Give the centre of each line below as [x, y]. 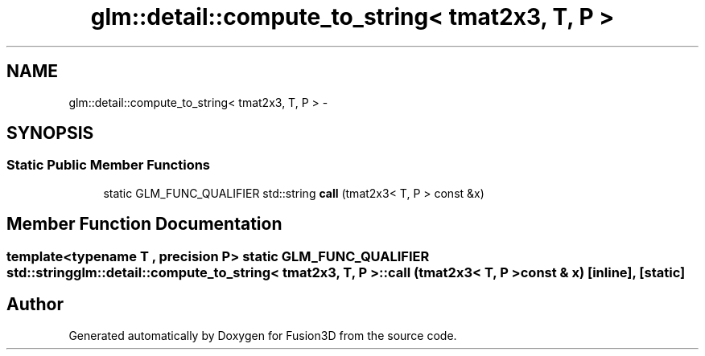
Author [35, 305]
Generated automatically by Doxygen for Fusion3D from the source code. [263, 335]
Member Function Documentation [144, 224]
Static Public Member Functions [109, 165]
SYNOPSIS [50, 133]
